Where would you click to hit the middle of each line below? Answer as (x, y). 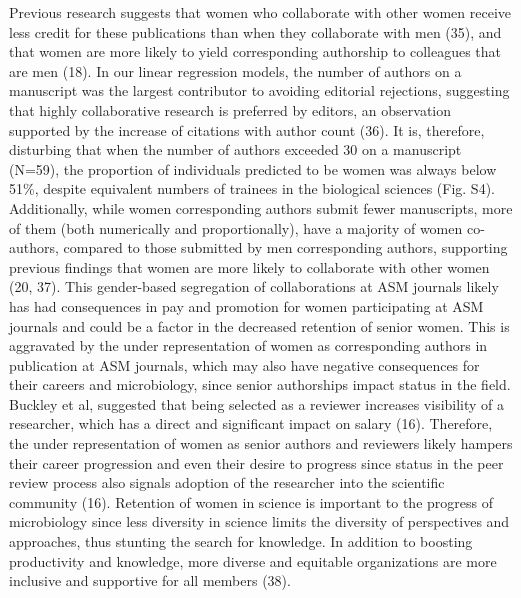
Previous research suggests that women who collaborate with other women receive (260, 12)
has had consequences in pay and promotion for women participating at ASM (246, 305)
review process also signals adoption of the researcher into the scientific (227, 482)
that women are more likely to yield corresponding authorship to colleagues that (255, 51)
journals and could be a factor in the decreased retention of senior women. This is (259, 325)
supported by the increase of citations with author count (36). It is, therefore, (247, 129)
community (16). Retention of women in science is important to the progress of (251, 501)
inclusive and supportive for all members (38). (150, 580)
